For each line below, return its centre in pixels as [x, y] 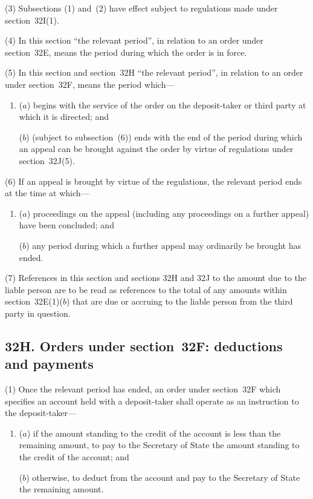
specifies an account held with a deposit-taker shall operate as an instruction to [152, 401]
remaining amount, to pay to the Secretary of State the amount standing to [159, 445]
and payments [49, 364]
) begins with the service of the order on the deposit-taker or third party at [166, 104]
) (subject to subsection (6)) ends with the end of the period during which [164, 137]
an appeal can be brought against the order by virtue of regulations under [156, 149]
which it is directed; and [64, 117]
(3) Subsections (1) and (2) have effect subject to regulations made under [141, 8]
